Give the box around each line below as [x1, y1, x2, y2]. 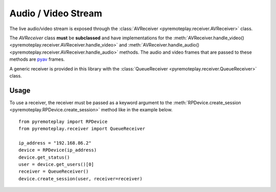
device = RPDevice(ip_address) [18, 147, 97, 153]
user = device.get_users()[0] [18, 161, 95, 167]
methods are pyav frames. [9, 56, 65, 62]
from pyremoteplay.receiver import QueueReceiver [18, 126, 146, 131]
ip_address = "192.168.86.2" [18, 140, 91, 146]
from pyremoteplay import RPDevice [18, 118, 108, 125]
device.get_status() [18, 154, 70, 160]
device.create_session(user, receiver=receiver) [18, 176, 143, 181]
